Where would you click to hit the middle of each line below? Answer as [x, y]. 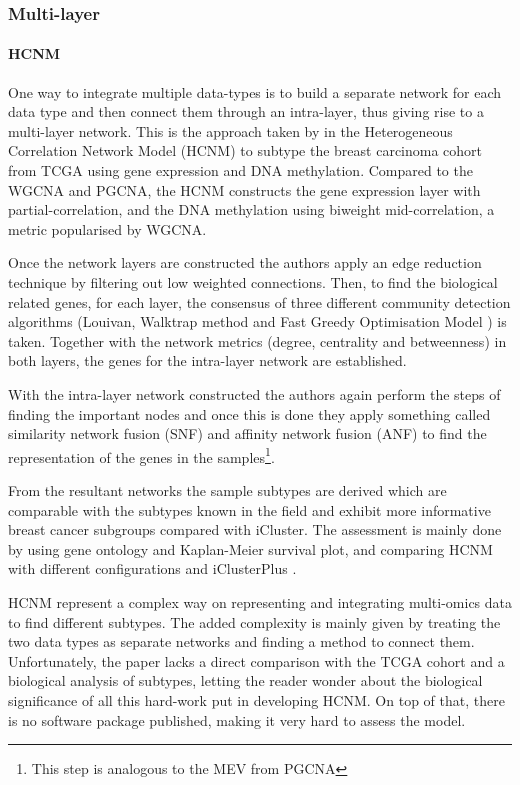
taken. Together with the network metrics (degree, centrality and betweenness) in [257, 340]
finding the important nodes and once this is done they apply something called [249, 413]
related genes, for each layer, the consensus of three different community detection [259, 301]
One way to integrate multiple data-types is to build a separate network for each [255, 91]
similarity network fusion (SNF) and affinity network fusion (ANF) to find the [247, 433]
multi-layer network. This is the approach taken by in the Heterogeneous [230, 130]
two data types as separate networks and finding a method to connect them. [241, 641]
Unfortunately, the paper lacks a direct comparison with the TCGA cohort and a [256, 660]
